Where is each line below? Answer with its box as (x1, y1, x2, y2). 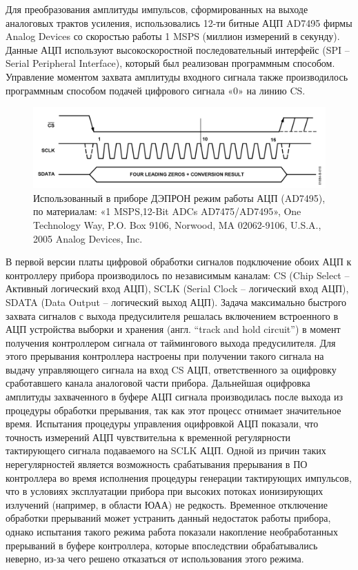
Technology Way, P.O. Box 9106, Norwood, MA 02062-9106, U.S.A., (33, 217, 321, 232)
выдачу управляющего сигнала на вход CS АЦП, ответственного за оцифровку (6, 362, 337, 376)
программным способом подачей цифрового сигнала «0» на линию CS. (6, 83, 306, 97)
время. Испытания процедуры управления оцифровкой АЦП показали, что (6, 416, 319, 431)
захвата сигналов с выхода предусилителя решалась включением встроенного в (6, 308, 339, 323)
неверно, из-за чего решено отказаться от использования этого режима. (6, 551, 304, 566)
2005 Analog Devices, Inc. (33, 231, 143, 245)
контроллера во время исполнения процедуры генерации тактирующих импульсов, (6, 470, 352, 485)
